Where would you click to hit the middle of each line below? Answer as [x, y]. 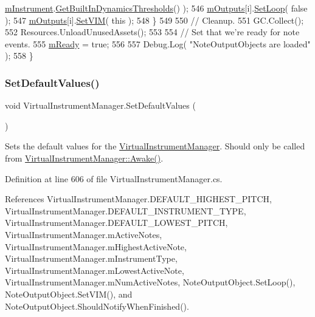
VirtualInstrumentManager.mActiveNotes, [84, 234]
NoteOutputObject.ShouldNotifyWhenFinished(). [97, 306]
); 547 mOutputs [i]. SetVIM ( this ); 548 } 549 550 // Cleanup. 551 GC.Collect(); [154, 20]
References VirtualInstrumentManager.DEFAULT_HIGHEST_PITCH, [138, 199]
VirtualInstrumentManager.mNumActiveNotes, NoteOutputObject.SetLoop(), [150, 282]
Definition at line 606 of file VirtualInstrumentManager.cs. [114, 178]
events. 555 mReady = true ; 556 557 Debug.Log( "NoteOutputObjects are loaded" [158, 43]
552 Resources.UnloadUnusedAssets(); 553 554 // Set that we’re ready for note [152, 32]
